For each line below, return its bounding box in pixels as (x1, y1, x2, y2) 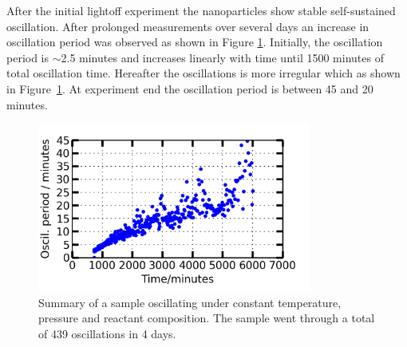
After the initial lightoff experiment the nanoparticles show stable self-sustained (6, 2, 396, 18)
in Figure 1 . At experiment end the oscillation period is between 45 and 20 (6, 80, 373, 97)
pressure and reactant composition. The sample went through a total (38, 310, 375, 326)
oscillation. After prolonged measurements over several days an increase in (6, 18, 369, 34)
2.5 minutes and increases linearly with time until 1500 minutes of (61, 49, 384, 65)
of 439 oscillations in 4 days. (38, 325, 176, 341)
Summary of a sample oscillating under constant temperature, (38, 294, 342, 310)
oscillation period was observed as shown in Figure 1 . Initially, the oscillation (6, 34, 383, 50)
